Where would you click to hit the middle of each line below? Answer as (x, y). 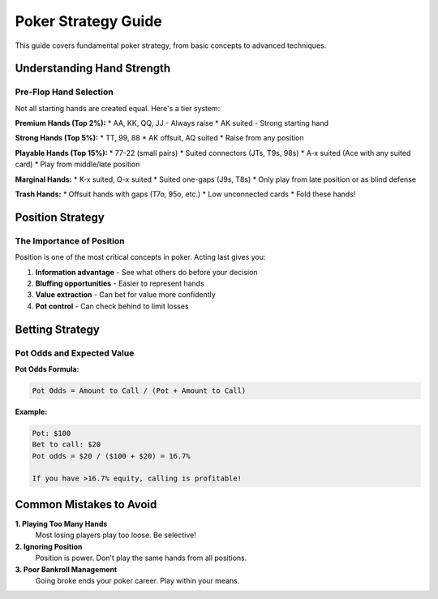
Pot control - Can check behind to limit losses (112, 306)
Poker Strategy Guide (88, 21)
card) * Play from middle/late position (77, 164)
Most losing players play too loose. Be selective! (116, 535)
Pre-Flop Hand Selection (64, 92)
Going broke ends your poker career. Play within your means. (137, 580)
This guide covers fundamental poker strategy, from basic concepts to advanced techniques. (171, 45)
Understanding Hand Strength (93, 69)
